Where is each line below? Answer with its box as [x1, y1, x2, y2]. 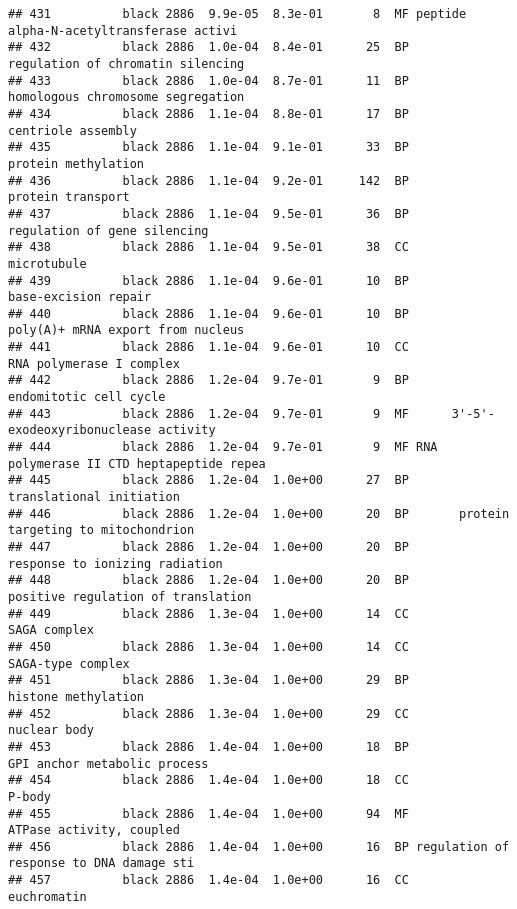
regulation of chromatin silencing [8, 56, 245, 71]
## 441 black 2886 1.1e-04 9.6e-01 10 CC [8, 340, 409, 355]
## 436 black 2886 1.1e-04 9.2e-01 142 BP [8, 173, 409, 188]
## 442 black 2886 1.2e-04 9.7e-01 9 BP [8, 373, 409, 388]
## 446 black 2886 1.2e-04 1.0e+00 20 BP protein [8, 506, 510, 521]
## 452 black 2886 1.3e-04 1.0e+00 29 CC [8, 706, 409, 721]
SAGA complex [8, 623, 94, 638]
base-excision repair [8, 290, 152, 305]
